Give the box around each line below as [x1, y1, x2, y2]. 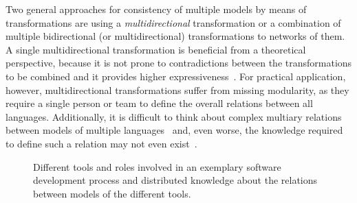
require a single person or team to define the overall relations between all [6, 96, 313, 110]
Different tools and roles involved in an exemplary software [33, 159, 281, 174]
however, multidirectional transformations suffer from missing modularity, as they [6, 82, 349, 97]
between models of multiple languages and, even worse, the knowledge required [6, 123, 343, 137]
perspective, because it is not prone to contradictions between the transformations [6, 56, 352, 70]
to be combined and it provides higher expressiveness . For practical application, [6, 69, 346, 83]
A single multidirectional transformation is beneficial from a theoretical [6, 42, 306, 56]
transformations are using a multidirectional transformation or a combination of [6, 15, 341, 29]
